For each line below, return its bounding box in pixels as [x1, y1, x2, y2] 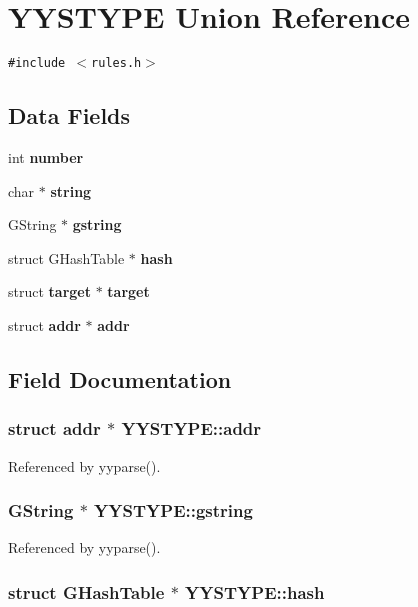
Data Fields [8, 100, 131, 131]
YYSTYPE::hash [185, 579, 325, 604]
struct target [8, 281, 91, 302]
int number [8, 146, 84, 167]
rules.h [91, 56, 142, 71]
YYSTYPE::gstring [94, 498, 253, 523]
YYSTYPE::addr [121, 416, 262, 441]
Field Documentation [8, 363, 232, 394]
